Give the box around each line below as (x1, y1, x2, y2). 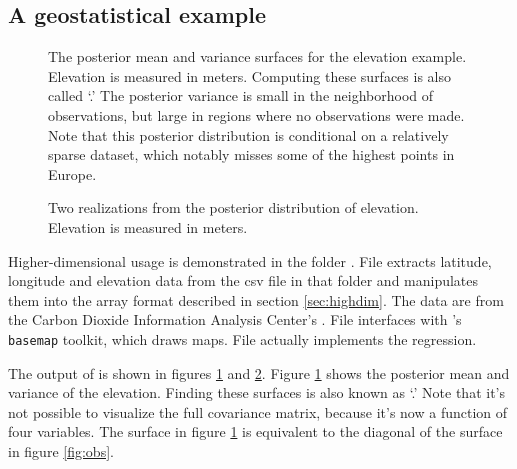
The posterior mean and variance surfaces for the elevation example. (48, 46, 467, 67)
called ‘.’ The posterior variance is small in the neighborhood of (48, 85, 434, 106)
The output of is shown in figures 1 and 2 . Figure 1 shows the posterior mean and (8, 362, 510, 383)
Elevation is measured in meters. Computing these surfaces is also (48, 65, 451, 86)
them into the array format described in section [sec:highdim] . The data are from (8, 289, 504, 310)
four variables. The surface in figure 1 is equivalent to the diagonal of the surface (8, 421, 503, 442)
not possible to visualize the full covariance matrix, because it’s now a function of (8, 401, 508, 422)
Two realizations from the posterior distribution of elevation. (48, 197, 419, 218)
